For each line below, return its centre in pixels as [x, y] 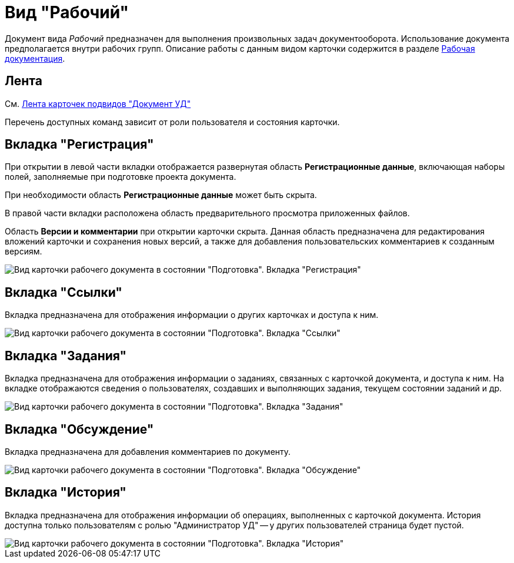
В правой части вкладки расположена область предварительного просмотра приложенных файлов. [207, 213]
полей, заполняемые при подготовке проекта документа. [121, 177]
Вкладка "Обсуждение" [79, 429]
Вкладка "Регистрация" [79, 145]
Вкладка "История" [66, 492]
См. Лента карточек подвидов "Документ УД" [98, 103]
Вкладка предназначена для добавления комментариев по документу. [148, 451]
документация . [35, 58]
